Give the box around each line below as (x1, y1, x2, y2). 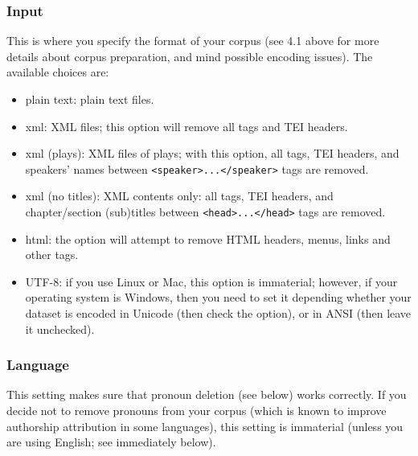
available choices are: (6, 64, 109, 80)
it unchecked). (25, 320, 95, 337)
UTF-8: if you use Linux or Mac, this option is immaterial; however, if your (25, 273, 398, 290)
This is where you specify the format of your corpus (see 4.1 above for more (6, 32, 379, 49)
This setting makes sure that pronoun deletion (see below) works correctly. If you (6, 386, 407, 403)
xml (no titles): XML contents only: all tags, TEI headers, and (25, 187, 334, 204)
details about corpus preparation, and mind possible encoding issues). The (6, 47, 373, 64)
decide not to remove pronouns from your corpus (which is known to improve (6, 402, 387, 419)
